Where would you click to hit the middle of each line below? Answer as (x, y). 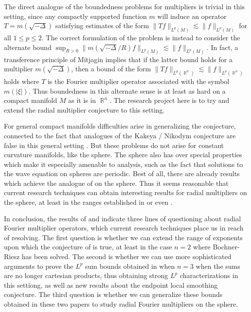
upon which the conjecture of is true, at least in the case (88, 247)
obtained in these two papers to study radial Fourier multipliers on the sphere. (121, 304)
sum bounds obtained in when (130, 266)
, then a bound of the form (111, 69)
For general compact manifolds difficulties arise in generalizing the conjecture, (120, 126)
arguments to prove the (39, 266)
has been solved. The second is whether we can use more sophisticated (126, 256)
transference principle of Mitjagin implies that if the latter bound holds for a (118, 59)
